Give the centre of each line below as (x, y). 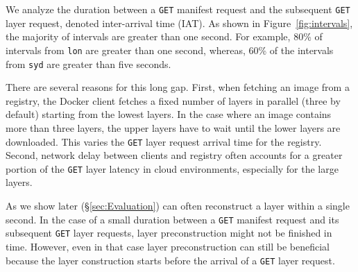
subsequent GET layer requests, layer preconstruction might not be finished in (169, 233)
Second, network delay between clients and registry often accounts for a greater (174, 155)
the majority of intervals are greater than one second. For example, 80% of (164, 36)
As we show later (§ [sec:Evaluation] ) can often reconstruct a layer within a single (178, 206)
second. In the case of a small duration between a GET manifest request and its (172, 219)
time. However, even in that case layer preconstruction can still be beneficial (168, 246)
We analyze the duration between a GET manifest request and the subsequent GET (178, 9)
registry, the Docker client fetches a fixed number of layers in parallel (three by (173, 100)
